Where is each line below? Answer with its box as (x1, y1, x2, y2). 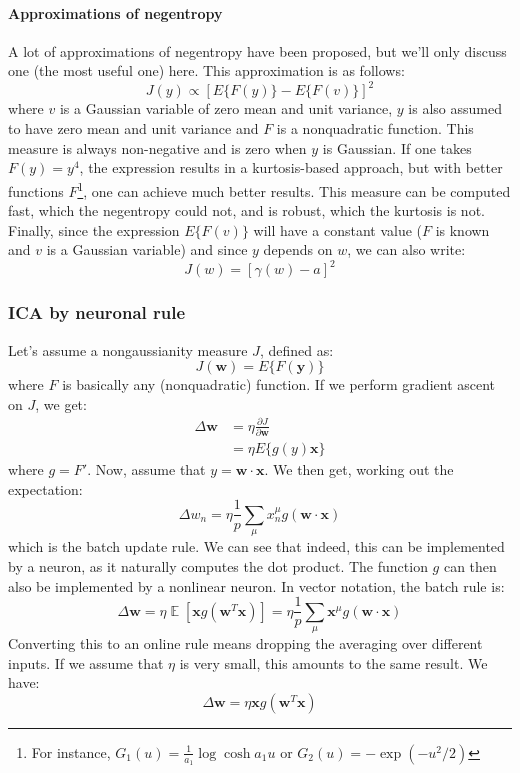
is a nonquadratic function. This (276, 118, 474, 139)
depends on (263, 239, 333, 260)
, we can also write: (347, 239, 466, 260)
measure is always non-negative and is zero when (8, 137, 307, 158)
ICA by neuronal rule (8, 300, 186, 325)
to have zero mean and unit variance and (8, 118, 259, 139)
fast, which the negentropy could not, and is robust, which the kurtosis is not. (8, 200, 485, 221)
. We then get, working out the (264, 459, 454, 480)
